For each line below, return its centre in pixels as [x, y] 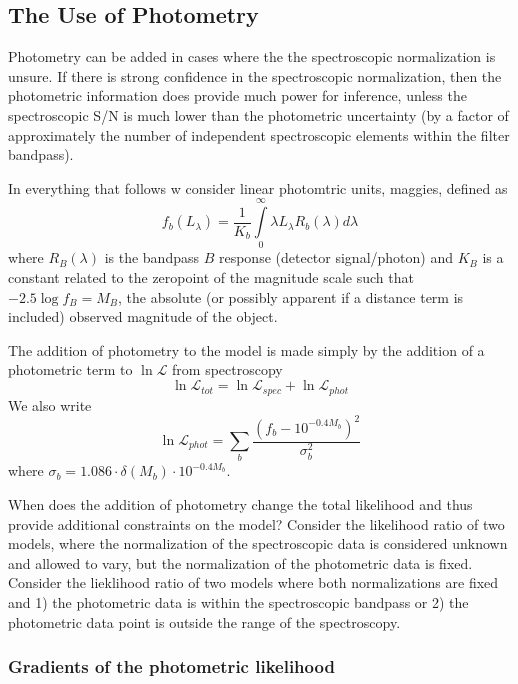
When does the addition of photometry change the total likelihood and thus [240, 503]
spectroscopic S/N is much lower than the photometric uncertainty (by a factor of [258, 114]
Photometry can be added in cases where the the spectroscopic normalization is [252, 56]
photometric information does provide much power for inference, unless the [237, 95]
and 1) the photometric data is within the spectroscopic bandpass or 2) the [238, 601]
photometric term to [70, 369]
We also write [50, 404]
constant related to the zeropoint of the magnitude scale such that [211, 277]
